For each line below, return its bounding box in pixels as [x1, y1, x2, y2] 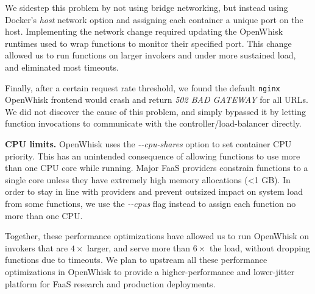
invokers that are [5, 241, 68, 254]
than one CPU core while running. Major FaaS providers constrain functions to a [5, 161, 308, 174]
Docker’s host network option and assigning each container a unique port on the [5, 13, 303, 26]
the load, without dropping [210, 241, 310, 254]
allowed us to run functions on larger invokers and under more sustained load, [5, 49, 296, 61]
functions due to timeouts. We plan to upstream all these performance [5, 253, 267, 266]
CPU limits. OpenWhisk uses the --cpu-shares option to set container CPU [5, 138, 292, 150]
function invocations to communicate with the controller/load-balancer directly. [5, 117, 302, 130]
